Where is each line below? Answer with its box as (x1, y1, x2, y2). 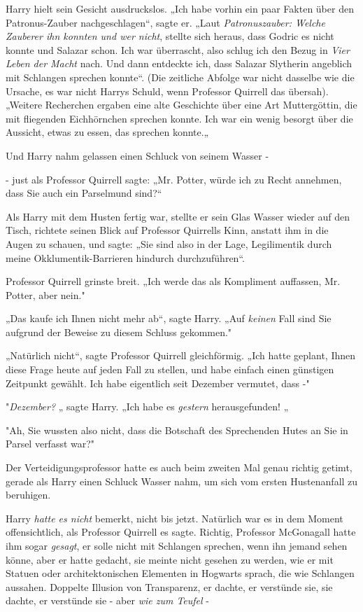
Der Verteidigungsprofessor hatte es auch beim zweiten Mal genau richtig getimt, (6, 460, 353, 475)
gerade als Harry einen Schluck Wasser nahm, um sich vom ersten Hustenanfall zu (6, 473, 358, 488)
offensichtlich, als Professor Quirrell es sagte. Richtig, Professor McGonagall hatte (6, 524, 356, 539)
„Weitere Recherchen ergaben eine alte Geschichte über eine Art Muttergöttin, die (6, 97, 357, 112)
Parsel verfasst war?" (6, 436, 95, 451)
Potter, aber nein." (6, 287, 85, 302)
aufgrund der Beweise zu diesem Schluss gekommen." (6, 324, 232, 339)
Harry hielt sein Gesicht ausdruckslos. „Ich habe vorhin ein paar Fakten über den (6, 1, 354, 15)
